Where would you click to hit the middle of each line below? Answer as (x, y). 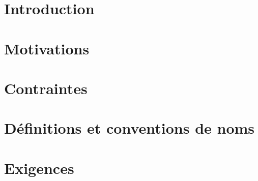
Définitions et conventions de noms (130, 128)
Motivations (47, 48)
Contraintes (46, 88)
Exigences (39, 168)
